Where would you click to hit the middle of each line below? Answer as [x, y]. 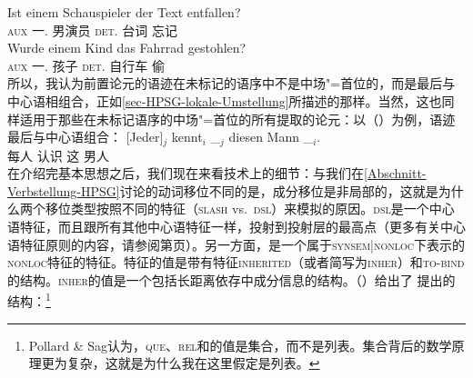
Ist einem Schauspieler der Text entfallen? [124, 12]
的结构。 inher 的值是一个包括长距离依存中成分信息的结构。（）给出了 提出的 [231, 279]
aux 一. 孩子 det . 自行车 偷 [86, 65]
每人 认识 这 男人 [58, 155]
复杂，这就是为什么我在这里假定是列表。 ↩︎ [193, 363]
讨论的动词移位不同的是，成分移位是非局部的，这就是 [279, 190]
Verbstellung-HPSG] [64, 190]
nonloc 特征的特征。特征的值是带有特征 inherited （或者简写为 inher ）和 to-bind [236, 262]
